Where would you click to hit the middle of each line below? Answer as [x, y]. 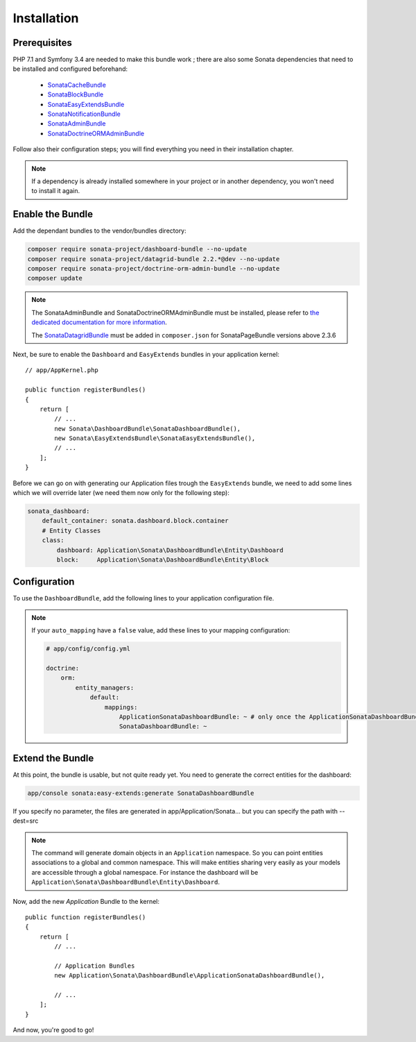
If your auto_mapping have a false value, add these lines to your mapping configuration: [161, 630]
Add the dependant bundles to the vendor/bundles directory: [99, 231]
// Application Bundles [95, 966]
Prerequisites [42, 43]
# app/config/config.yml [88, 649]
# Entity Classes [71, 530]
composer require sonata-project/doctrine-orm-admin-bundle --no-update [154, 269]
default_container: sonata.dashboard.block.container [135, 521]
